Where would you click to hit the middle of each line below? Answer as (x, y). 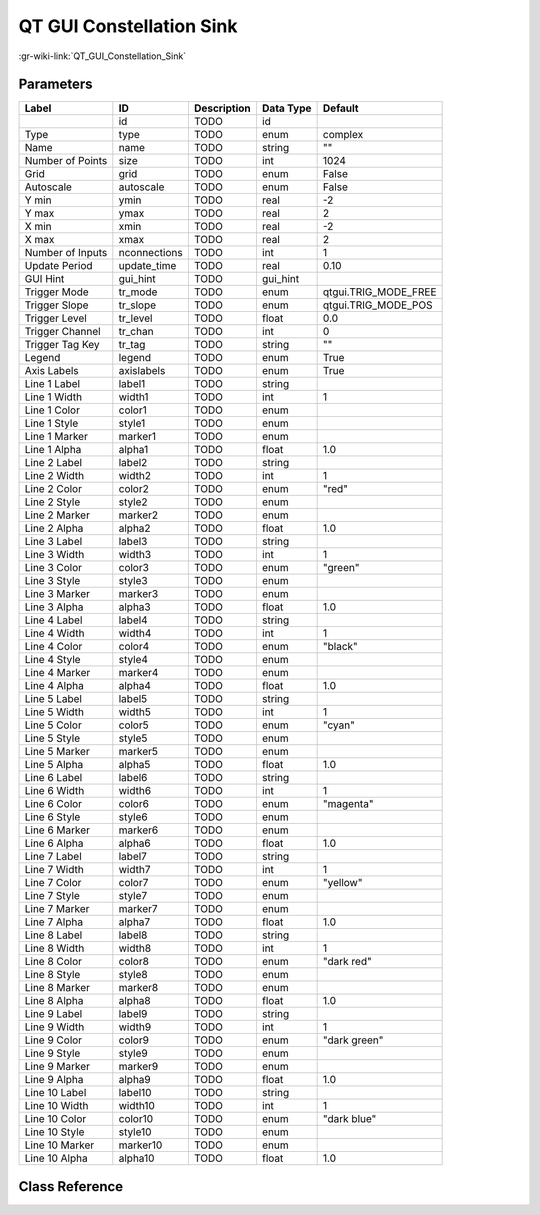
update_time (147, 266)
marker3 (138, 594)
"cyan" (338, 725)
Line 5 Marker (57, 752)
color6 (134, 804)
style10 (135, 1132)
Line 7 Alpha (54, 922)
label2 (133, 463)
